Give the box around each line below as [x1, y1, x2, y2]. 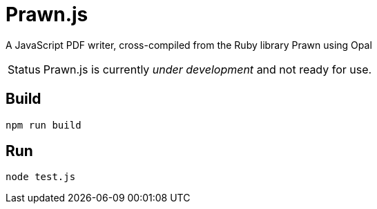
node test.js [6, 171, 76, 183]
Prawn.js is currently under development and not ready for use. [43, 62, 372, 76]
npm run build [6, 119, 81, 131]
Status [8, 62, 41, 76]
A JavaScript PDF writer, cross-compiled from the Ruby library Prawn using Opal [6, 38, 372, 51]
